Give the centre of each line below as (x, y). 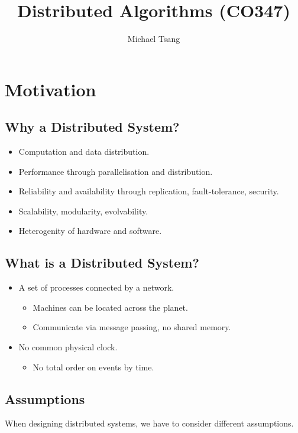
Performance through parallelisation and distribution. (116, 171)
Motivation (51, 89)
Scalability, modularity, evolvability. (83, 211)
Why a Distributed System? (92, 127)
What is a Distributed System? (102, 263)
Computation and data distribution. (84, 152)
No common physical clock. (68, 347)
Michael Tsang (154, 39)
